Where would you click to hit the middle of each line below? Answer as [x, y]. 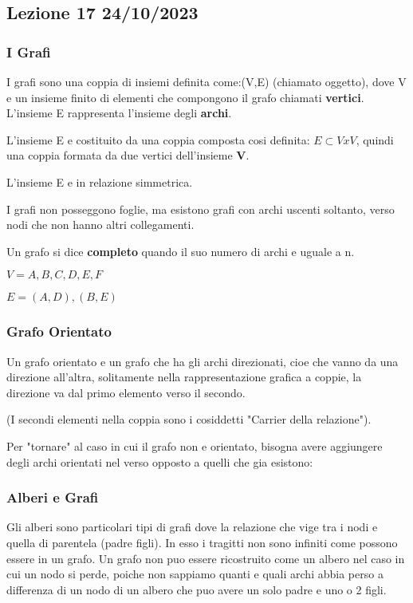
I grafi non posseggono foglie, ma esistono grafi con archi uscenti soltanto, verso [201, 209]
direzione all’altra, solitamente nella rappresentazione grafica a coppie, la [184, 377]
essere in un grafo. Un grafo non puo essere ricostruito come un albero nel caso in [206, 558]
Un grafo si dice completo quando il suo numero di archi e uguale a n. [181, 251]
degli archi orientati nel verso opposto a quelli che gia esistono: [160, 461]
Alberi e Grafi [53, 497]
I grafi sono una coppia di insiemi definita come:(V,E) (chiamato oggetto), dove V [206, 81]
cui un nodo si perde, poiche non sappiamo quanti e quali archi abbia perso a [195, 574]
